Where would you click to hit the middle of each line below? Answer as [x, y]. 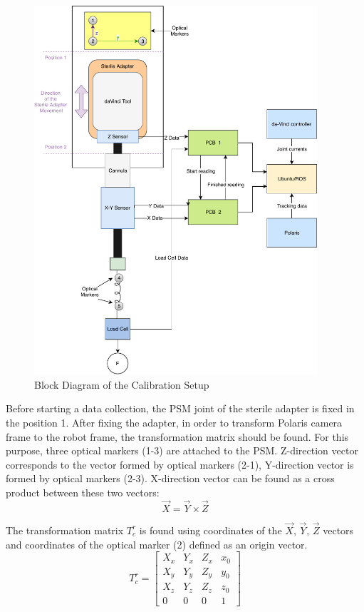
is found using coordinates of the [210, 530]
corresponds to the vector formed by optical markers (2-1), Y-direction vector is [180, 464]
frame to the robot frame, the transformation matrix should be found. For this [177, 436]
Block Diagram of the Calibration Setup [122, 384]
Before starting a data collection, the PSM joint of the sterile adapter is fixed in [180, 408]
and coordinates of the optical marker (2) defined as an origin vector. [157, 544]
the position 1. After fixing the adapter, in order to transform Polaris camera [174, 422]
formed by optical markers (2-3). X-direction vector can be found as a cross [170, 478]
